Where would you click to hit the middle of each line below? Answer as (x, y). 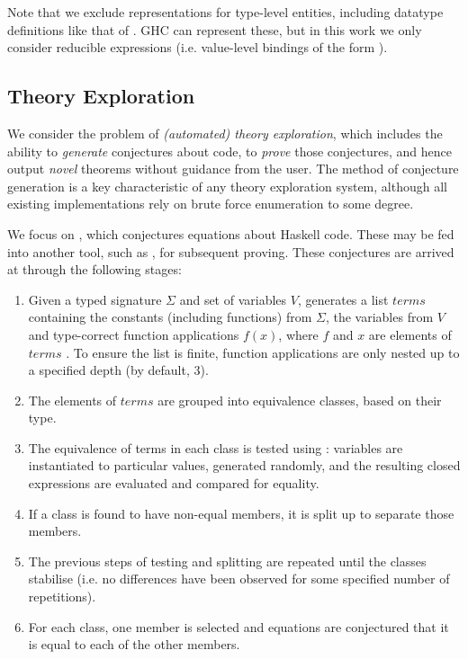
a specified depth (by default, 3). (118, 370)
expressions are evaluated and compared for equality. (174, 483)
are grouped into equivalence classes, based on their (300, 400)
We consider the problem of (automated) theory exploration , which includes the (225, 133)
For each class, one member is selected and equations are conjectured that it (238, 626)
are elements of (410, 334)
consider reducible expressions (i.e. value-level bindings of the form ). (198, 47)
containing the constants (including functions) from (170, 317)
